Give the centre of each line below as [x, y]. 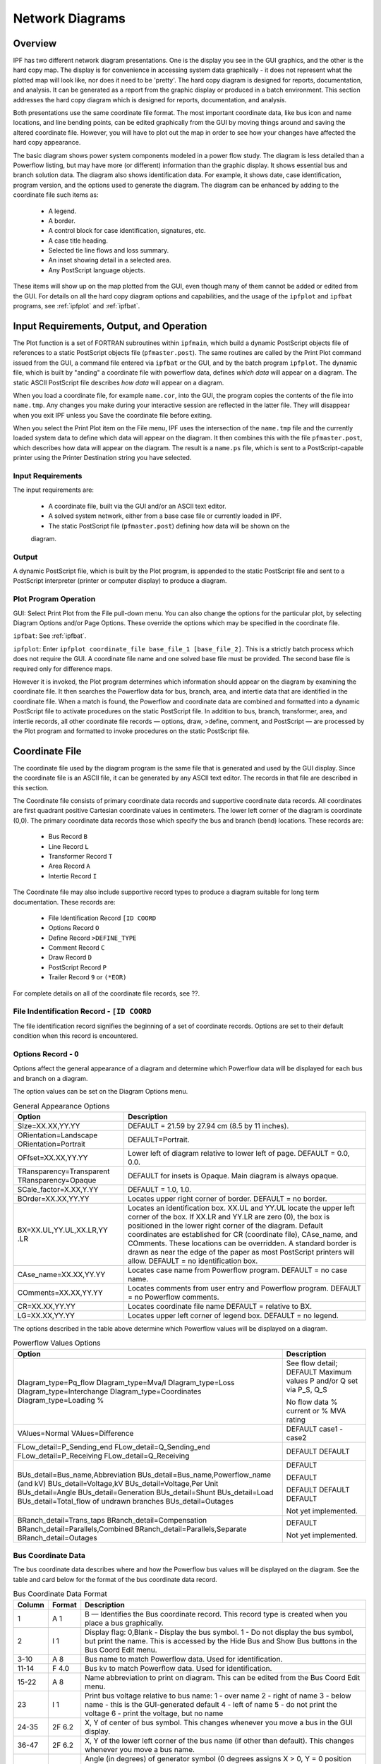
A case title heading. [78, 241]
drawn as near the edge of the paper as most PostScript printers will [241, 1252]
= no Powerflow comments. [173, 1297]
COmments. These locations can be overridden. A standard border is [242, 1243]
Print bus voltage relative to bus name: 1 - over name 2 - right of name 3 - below [218, 1696]
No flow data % [312, 1402]
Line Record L [69, 846]
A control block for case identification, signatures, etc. [127, 231]
